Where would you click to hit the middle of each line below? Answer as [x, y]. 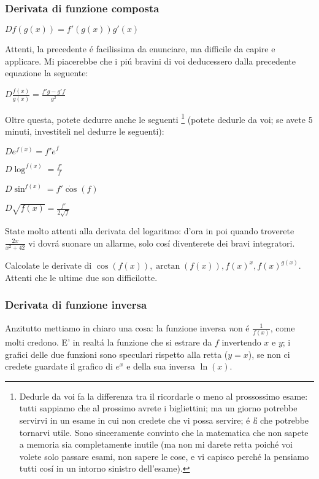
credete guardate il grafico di [59, 366]
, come [282, 327]
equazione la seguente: [47, 73]
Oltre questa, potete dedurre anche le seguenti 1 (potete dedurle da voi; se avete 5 [159, 118]
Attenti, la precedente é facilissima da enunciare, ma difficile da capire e [140, 49]
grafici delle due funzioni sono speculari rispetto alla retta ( [117, 354]
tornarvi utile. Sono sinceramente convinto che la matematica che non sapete [164, 432]
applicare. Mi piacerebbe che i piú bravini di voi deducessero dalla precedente [151, 61]
